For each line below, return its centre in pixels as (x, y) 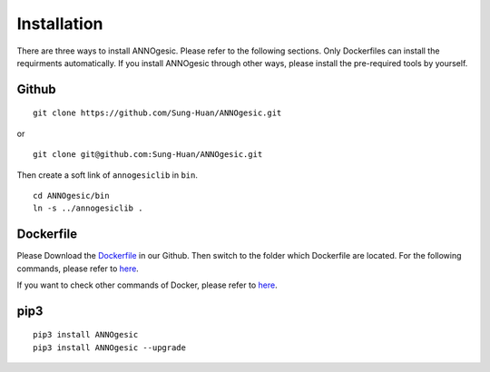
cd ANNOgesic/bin (71, 196)
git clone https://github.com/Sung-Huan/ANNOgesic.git (157, 113)
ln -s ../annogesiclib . (88, 208)
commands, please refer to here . (78, 269)
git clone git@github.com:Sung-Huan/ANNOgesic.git (148, 155)
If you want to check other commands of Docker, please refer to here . (147, 285)
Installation (60, 24)
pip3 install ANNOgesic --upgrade (109, 348)
